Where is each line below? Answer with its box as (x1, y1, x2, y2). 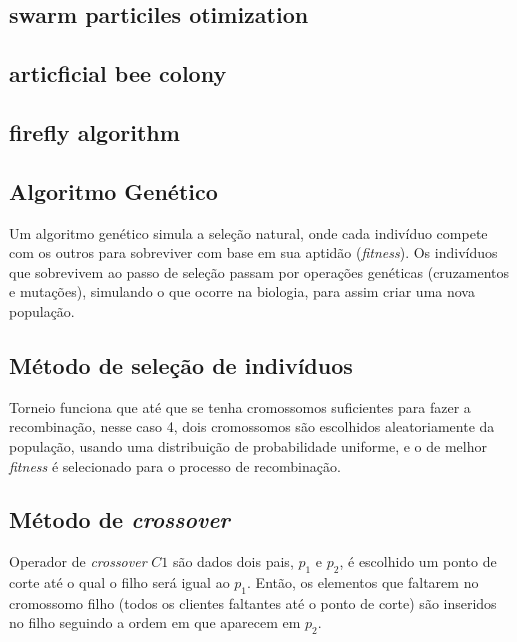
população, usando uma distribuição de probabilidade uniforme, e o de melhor (9, 435, 487, 456)
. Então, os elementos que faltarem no (247, 572, 479, 593)
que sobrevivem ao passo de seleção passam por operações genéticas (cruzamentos (9, 261, 510, 282)
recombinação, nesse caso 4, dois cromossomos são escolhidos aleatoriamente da (9, 416, 495, 437)
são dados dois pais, (172, 551, 294, 572)
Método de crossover (9, 504, 230, 535)
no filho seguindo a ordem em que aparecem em (9, 612, 301, 633)
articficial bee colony (9, 58, 227, 89)
